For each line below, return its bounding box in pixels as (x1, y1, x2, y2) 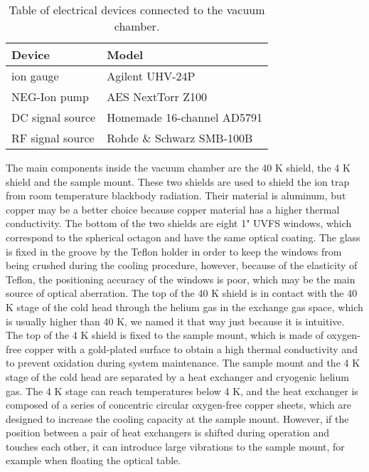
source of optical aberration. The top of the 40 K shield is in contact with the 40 (6, 285, 358, 300)
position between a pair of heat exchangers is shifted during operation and (6, 425, 330, 440)
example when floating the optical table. (6, 453, 181, 468)
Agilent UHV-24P (107, 68, 196, 84)
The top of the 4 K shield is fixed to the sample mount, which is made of (6, 327, 324, 342)
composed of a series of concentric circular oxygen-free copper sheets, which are (6, 397, 351, 412)
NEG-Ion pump (11, 88, 89, 105)
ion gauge (11, 68, 59, 84)
